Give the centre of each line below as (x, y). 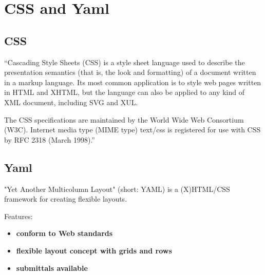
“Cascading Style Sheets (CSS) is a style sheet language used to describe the (125, 62)
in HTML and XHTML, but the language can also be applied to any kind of (124, 92)
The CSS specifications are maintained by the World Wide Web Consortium (124, 119)
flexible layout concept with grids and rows (94, 250)
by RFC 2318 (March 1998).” (50, 139)
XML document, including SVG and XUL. (71, 102)
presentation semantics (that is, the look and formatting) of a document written (130, 72)
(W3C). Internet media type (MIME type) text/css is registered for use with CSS (132, 130)
